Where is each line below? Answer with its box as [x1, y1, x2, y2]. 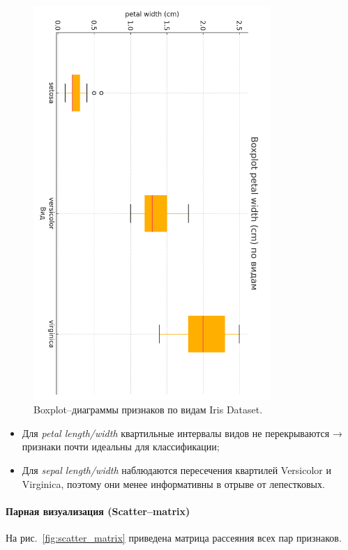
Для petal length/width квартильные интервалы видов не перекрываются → [22, 425, 342, 440]
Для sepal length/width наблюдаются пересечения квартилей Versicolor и [22, 463, 332, 478]
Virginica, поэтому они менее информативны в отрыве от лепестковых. [22, 476, 325, 491]
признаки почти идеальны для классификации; [22, 439, 220, 454]
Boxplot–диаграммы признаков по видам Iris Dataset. [33, 402, 263, 417]
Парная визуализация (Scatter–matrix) [6, 503, 190, 518]
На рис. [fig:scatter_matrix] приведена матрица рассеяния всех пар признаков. [6, 530, 342, 545]
